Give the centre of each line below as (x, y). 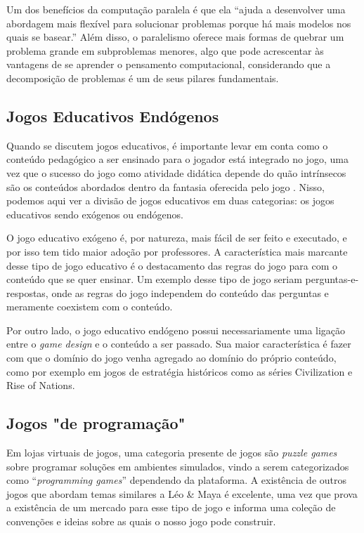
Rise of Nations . (41, 385)
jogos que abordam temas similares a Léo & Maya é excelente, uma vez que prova (182, 493)
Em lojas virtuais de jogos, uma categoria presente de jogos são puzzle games (172, 453)
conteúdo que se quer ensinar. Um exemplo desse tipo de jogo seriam (154, 279)
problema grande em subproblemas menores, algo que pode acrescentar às (165, 50)
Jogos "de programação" (96, 423)
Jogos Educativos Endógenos (113, 116)
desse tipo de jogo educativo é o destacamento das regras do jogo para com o (172, 265)
